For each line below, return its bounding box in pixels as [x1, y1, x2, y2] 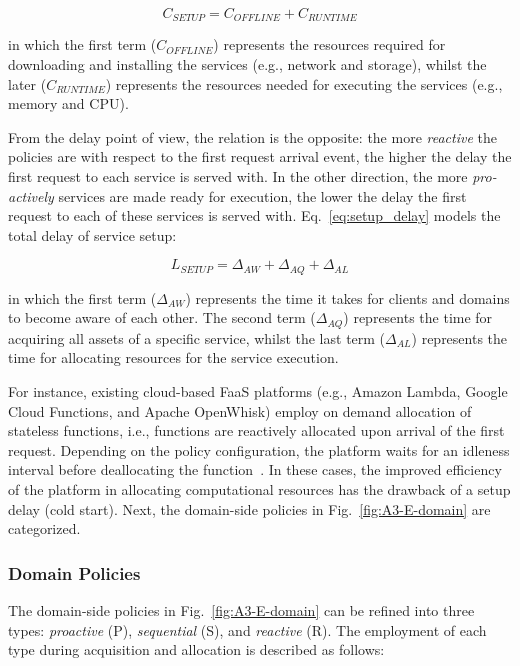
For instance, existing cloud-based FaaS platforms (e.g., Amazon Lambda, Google [8, 381, 508, 402]
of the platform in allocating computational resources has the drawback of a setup [8, 479, 511, 500]
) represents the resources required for [213, 34, 446, 55]
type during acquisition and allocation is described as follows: [8, 639, 385, 660]
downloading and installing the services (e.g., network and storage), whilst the [8, 54, 487, 75]
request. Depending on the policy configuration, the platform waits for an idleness [8, 439, 510, 460]
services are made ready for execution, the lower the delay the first [58, 185, 467, 206]
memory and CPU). [8, 93, 129, 114]
